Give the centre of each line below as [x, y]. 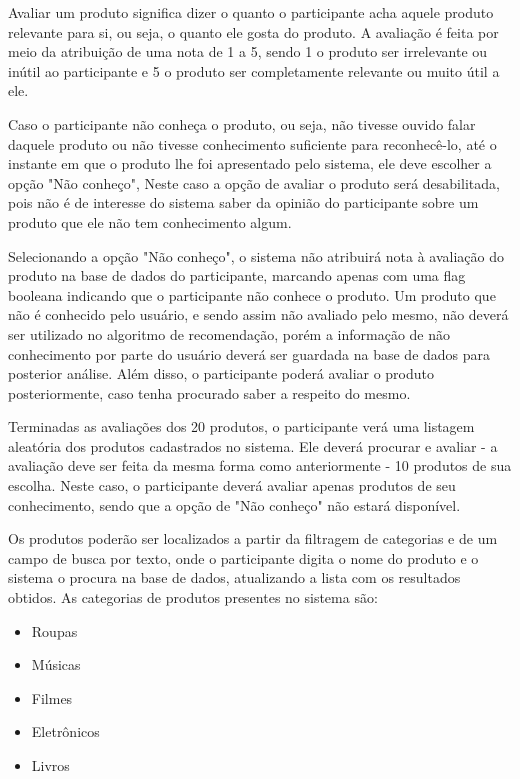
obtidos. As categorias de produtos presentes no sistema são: [193, 597]
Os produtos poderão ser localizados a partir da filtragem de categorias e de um [253, 538]
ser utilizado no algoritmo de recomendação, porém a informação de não [229, 333]
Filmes [52, 697]
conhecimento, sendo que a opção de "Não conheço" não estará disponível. [234, 504]
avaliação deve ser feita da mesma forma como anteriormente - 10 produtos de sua [260, 465]
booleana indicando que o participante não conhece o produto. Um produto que [252, 294]
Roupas [54, 630]
